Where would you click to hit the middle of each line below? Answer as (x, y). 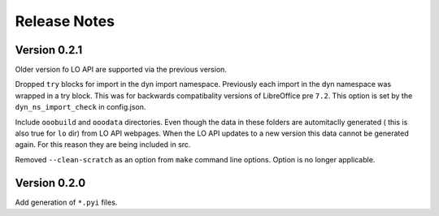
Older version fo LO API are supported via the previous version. (121, 70)
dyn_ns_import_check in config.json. (80, 107)
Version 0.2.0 (50, 183)
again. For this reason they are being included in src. (103, 145)
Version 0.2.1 (49, 50)
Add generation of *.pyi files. (66, 202)
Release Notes (65, 21)
